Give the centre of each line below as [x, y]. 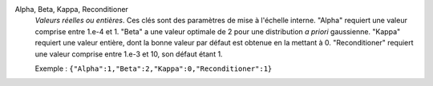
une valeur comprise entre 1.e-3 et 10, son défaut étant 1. [129, 54]
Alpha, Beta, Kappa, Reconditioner [71, 9]
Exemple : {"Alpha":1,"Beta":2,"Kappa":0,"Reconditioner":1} [154, 68]
